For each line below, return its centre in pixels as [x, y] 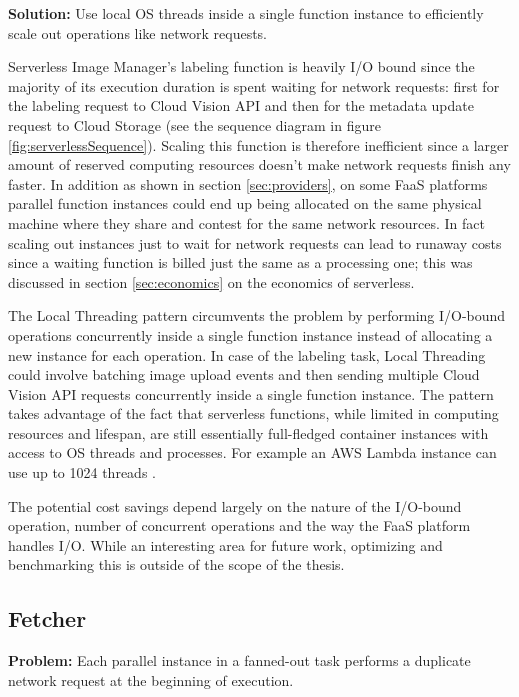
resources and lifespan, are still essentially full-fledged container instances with [248, 432]
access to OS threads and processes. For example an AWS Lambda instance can [252, 452]
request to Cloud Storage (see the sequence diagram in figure [194, 124]
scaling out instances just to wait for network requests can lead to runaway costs [255, 242]
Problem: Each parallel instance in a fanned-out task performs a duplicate [239, 660]
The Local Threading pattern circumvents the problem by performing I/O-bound [257, 315]
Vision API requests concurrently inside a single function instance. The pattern [251, 393]
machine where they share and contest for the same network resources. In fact [246, 222]
